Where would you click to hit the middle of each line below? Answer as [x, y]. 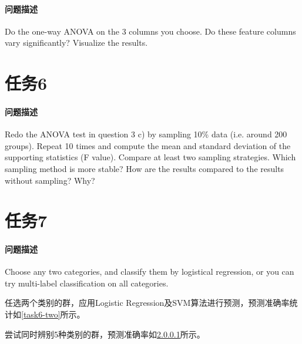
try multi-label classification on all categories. [87, 283]
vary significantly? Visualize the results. [76, 43]
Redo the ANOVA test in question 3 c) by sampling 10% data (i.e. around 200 [146, 134]
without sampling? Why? [50, 180]
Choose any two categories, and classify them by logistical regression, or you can [150, 272]
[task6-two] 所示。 [53, 314]
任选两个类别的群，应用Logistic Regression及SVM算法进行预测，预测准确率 [147, 303]
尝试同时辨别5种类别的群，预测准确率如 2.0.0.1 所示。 [105, 334]
